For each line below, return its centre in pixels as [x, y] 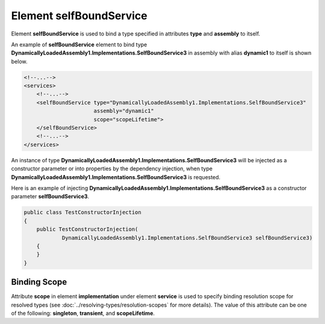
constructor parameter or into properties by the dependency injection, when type [112, 169]
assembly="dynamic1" [124, 111]
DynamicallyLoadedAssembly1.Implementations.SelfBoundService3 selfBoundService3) [187, 238]
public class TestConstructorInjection [82, 212]
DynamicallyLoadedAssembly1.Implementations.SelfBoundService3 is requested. [116, 177]
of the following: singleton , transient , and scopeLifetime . [83, 313]
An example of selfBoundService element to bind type [79, 44]
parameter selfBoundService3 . [50, 197]
